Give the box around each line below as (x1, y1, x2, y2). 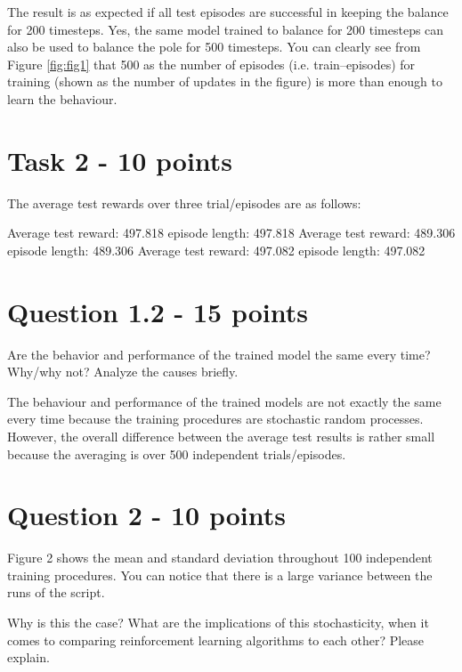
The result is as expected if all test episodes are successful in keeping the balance (7, 3, 449, 20)
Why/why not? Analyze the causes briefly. (7, 362, 239, 381)
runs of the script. (7, 583, 105, 602)
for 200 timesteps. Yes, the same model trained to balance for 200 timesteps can (7, 20, 444, 38)
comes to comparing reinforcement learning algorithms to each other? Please (7, 630, 425, 649)
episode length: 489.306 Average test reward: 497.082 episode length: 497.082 (7, 240, 426, 259)
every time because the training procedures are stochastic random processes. (7, 409, 424, 428)
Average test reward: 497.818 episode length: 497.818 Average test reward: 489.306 (7, 223, 456, 242)
